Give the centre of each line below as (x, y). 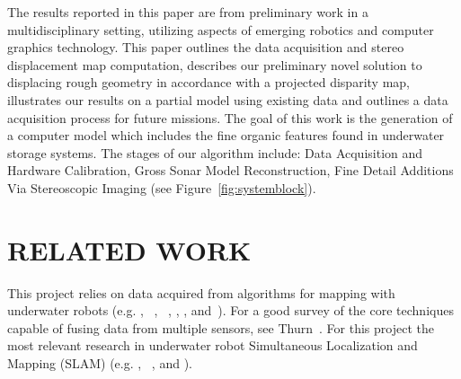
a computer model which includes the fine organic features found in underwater (226, 135)
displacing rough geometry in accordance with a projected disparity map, (208, 82)
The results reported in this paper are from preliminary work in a (188, 12)
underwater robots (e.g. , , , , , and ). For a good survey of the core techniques (230, 310)
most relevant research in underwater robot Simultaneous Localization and (213, 345)
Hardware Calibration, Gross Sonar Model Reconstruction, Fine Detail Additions (230, 170)
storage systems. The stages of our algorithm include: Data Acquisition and (215, 152)
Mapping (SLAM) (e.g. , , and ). (100, 363)
